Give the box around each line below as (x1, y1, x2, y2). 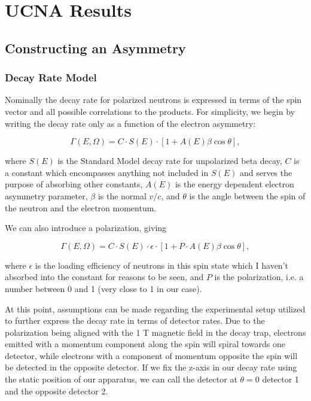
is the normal (97, 189, 147, 202)
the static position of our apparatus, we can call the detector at (5, 373, 237, 385)
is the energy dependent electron (175, 178, 294, 190)
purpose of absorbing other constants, (5, 178, 143, 190)
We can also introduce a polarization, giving (5, 221, 167, 234)
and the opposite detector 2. (5, 384, 108, 397)
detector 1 (262, 373, 299, 385)
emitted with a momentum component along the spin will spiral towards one (5, 338, 285, 350)
